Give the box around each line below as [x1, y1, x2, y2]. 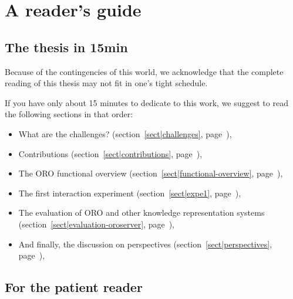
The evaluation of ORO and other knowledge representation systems [18, 206, 265, 219]
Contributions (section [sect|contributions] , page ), [18, 147, 203, 159]
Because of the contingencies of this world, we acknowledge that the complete [5, 65, 284, 77]
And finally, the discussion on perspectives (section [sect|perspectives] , [18, 237, 272, 250]
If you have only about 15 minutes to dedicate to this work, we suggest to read [5, 96, 288, 108]
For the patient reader [5, 278, 143, 296]
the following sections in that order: [5, 108, 133, 120]
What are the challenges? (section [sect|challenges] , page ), [18, 127, 232, 140]
